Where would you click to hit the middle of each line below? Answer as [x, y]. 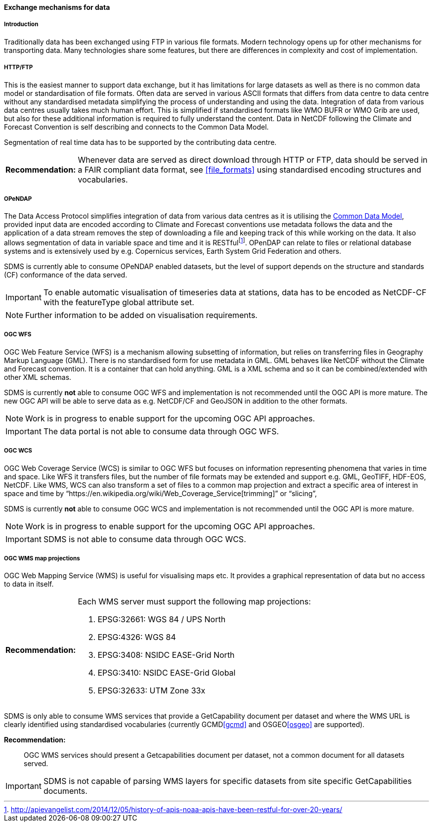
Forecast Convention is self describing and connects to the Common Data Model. [136, 127]
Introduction [21, 24]
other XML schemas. [38, 377]
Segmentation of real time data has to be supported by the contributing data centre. [140, 142]
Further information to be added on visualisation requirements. [141, 315]
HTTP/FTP [19, 68]
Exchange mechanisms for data [57, 7]
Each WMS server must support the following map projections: [194, 602]
